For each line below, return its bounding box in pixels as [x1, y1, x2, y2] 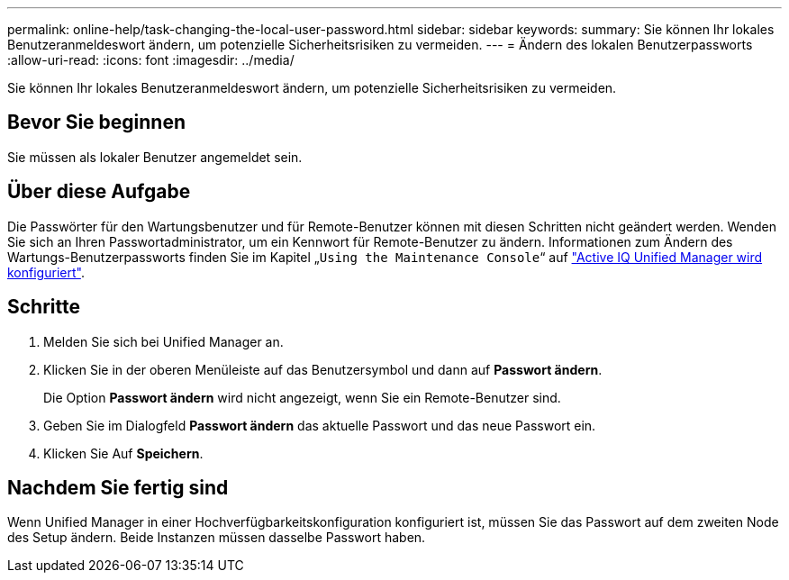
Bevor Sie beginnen [7, 111, 186, 134]
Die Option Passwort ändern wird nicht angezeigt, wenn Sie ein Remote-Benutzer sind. [43, 389, 561, 405]
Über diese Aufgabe [7, 180, 191, 204]
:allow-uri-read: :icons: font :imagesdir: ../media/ [7, 52, 295, 68]
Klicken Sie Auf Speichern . [43, 445, 204, 461]
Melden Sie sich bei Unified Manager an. [43, 333, 284, 349]
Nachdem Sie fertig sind [7, 476, 229, 499]
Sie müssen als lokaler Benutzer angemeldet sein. [7, 149, 303, 165]
